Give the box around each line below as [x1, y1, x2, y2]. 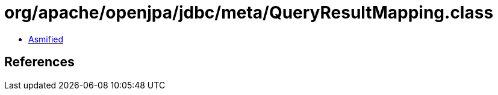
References [4, 54, 75, 70]
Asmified [28, 33, 64, 44]
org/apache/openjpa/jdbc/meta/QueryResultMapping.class [4, 2, 494, 23]
